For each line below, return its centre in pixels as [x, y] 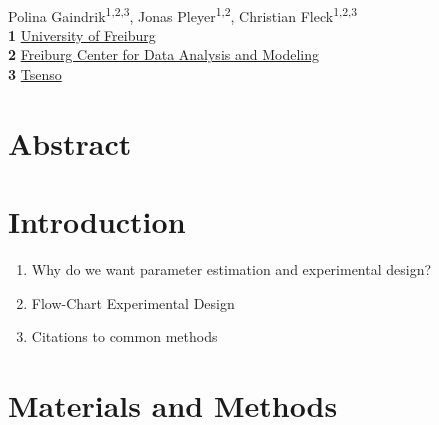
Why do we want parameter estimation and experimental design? [231, 269]
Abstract [70, 142]
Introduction [97, 221]
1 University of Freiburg [82, 34]
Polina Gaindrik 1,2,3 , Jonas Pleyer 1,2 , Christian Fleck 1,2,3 [183, 14]
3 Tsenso [35, 74]
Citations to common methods [124, 336]
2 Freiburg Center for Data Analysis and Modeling [163, 54]
